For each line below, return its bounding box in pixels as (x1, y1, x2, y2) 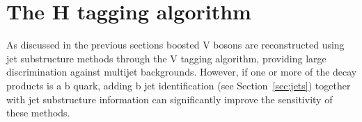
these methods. (6, 105, 70, 120)
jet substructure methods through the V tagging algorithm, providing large (6, 51, 326, 65)
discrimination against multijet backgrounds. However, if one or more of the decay (6, 64, 357, 79)
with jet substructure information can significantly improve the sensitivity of (6, 91, 333, 106)
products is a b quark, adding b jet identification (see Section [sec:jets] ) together (6, 78, 351, 92)
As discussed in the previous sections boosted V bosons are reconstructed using (6, 37, 345, 52)
